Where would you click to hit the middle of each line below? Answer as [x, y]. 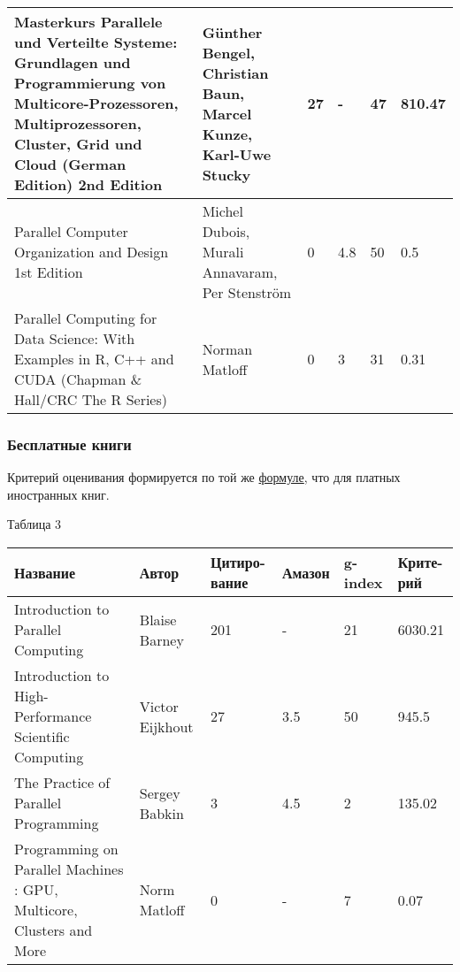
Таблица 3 [34, 524]
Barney [161, 639]
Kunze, [227, 134]
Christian [235, 73]
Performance [53, 716]
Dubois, [226, 231]
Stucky [226, 174]
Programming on [66, 849]
